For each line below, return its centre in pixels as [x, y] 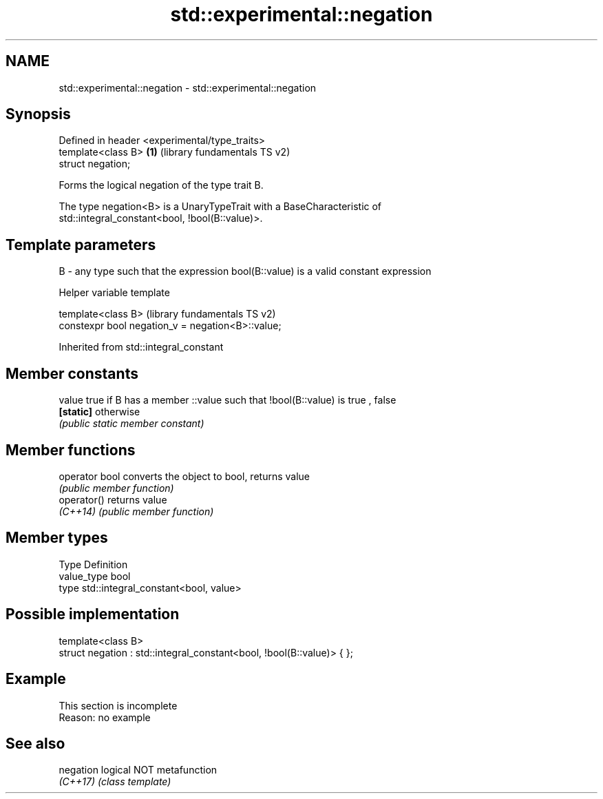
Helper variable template [114, 293]
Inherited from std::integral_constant [141, 347]
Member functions [71, 450]
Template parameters [81, 245]
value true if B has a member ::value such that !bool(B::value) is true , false [228, 400]
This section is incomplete [118, 705]
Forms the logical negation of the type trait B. [161, 185]
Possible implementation [93, 614]
